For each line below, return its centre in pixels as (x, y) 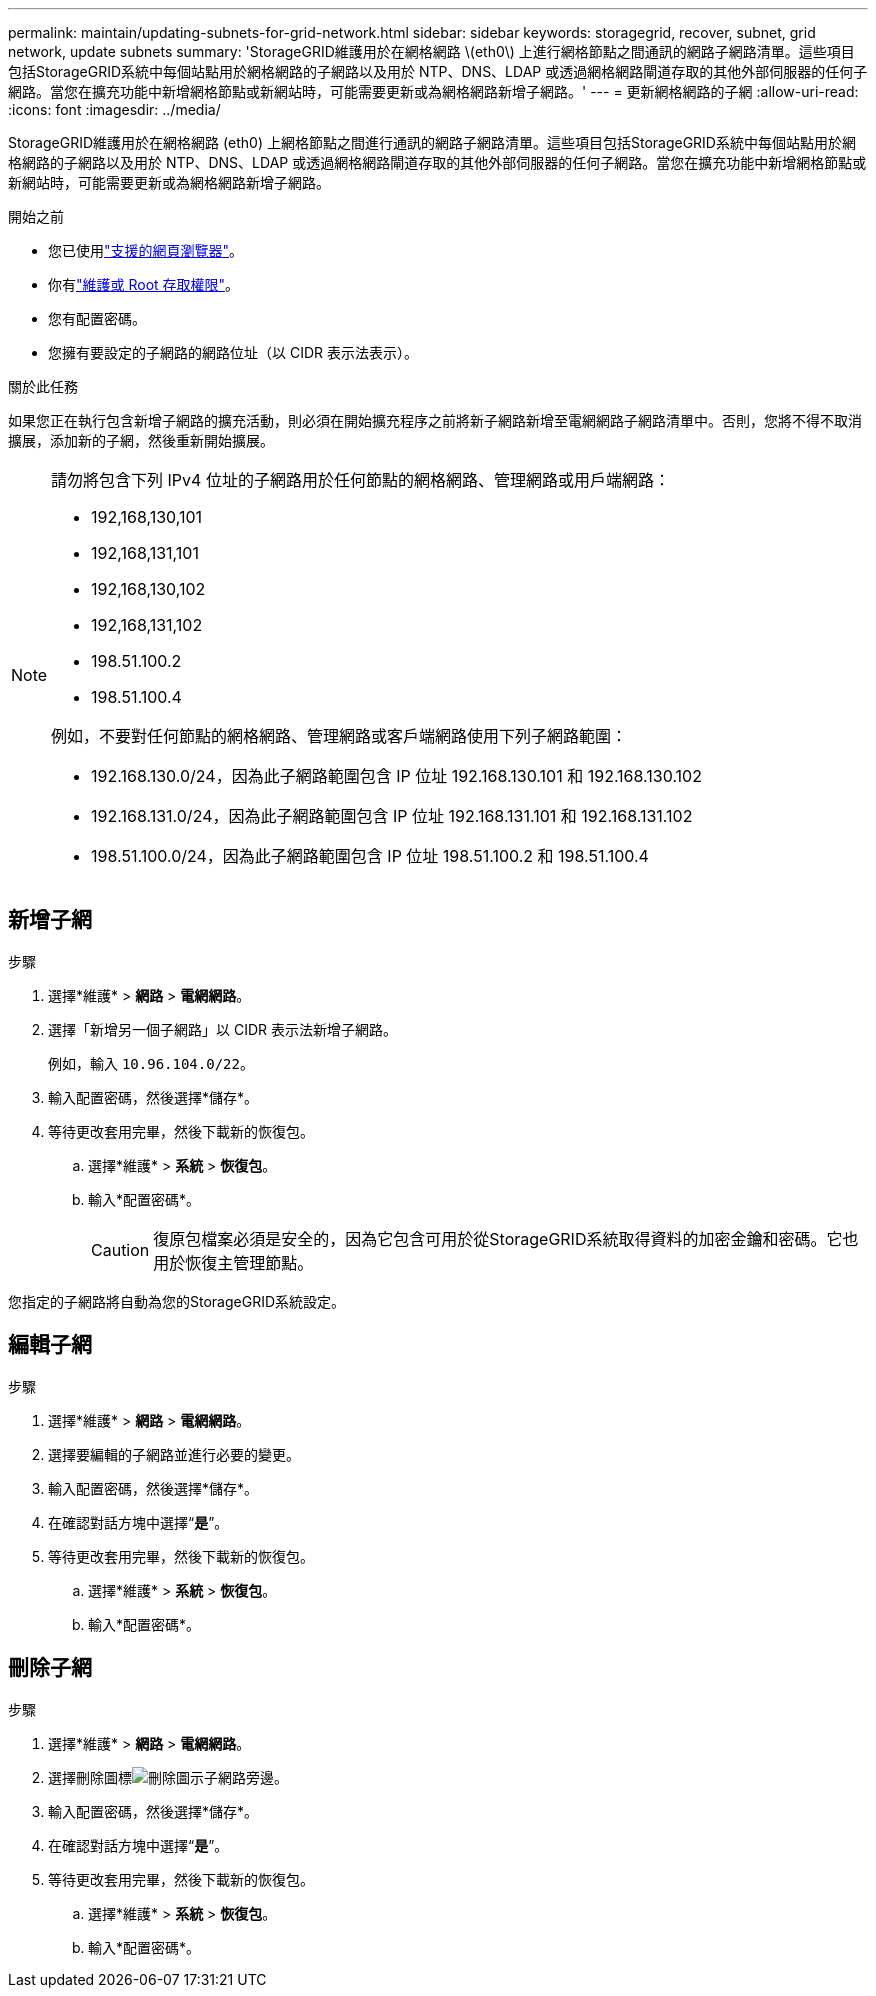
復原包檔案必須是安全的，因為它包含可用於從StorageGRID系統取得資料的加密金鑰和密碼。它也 (506, 1238)
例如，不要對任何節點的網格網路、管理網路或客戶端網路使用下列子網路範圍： (339, 736)
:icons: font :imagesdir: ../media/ (114, 109)
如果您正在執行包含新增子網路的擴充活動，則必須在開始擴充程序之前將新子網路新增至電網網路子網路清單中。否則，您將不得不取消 (435, 420)
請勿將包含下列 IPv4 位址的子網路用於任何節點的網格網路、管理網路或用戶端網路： (360, 480)
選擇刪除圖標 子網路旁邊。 (168, 1777)
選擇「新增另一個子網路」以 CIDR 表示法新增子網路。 (222, 1029)
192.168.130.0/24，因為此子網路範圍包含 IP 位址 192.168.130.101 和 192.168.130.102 (396, 776)
